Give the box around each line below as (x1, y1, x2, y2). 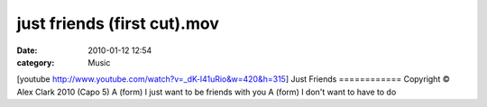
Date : (16, 45, 38, 56)
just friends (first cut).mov (16, 13, 220, 33)
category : (16, 57, 55, 67)
